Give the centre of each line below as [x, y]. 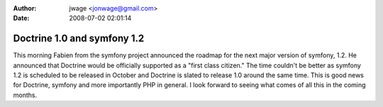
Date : [21, 18]
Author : [25, 8]
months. [25, 95]
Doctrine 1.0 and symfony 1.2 [79, 39]
